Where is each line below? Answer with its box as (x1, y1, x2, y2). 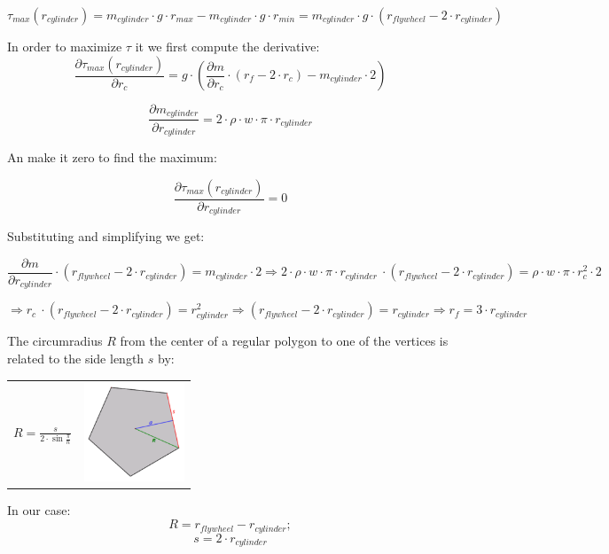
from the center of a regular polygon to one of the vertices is (120, 332, 449, 350)
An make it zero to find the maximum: (7, 147, 217, 166)
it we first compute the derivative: (135, 37, 320, 55)
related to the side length (7, 348, 144, 367)
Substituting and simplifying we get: (7, 227, 205, 246)
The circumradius (7, 332, 103, 350)
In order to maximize (7, 37, 122, 55)
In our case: (7, 501, 71, 519)
